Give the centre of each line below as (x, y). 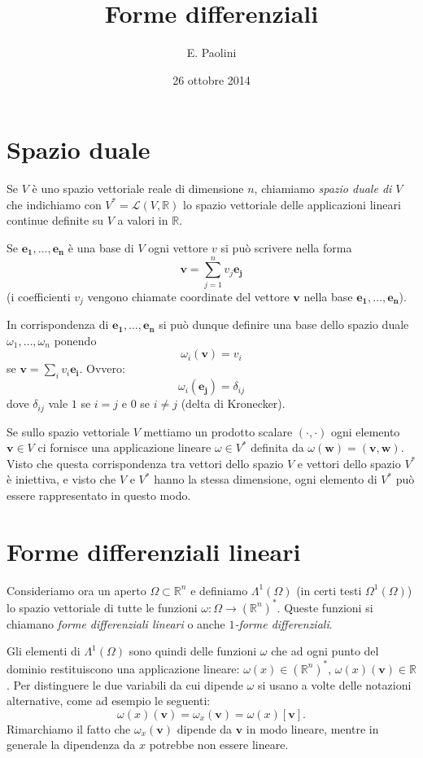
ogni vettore (178, 248)
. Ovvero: (102, 368)
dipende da (204, 728)
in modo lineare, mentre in (312, 728)
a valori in (143, 220)
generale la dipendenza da (71, 745)
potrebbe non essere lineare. (219, 745)
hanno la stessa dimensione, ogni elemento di (266, 479)
